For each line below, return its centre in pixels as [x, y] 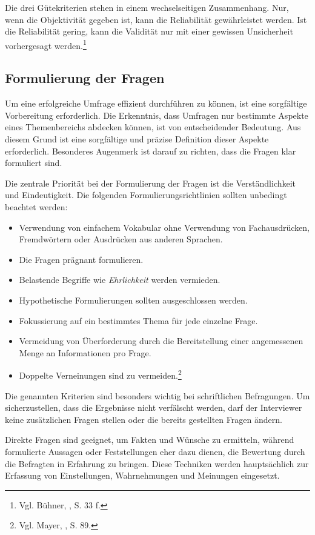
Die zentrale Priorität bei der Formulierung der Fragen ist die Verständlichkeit [151, 183]
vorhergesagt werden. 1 [46, 44]
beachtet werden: [36, 206]
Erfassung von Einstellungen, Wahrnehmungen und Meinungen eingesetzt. [142, 475]
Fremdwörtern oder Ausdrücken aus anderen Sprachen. [121, 239]
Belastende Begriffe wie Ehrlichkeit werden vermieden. [120, 280]
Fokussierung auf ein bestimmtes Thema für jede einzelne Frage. [138, 320]
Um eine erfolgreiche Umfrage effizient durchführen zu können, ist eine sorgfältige [156, 103]
